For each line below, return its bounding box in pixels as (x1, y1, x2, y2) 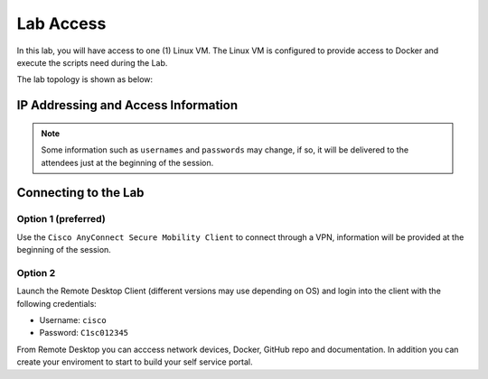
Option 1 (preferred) (16, 213, 106, 226)
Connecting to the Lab (16, 185, 145, 200)
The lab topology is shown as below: (16, 74, 154, 85)
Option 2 (16, 266, 56, 279)
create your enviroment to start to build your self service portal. (16, 356, 253, 367)
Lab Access (16, 14, 107, 33)
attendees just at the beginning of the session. (41, 157, 214, 168)
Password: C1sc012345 (39, 328, 129, 338)
